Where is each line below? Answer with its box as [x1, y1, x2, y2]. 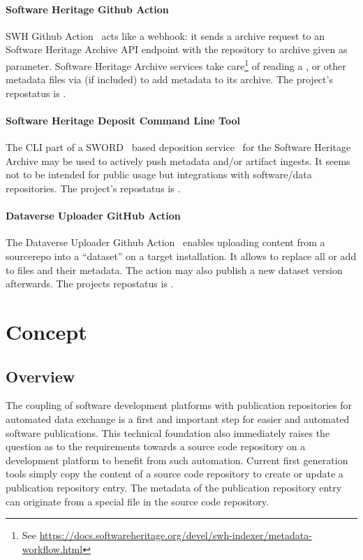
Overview [6, 365, 75, 387]
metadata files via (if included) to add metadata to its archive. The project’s [6, 72, 333, 87]
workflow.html [22, 541, 83, 556]
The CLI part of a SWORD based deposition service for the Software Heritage [6, 140, 351, 155]
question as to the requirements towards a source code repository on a [6, 439, 306, 454]
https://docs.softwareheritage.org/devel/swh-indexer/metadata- [39, 528, 312, 543]
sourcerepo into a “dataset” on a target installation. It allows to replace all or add [6, 248, 357, 263]
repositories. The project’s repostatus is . [6, 181, 181, 195]
